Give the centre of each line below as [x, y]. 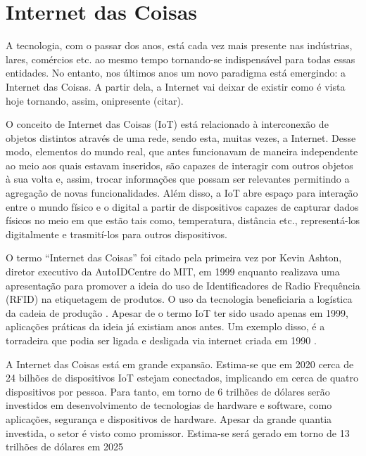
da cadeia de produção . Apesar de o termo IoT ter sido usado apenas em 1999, [177, 312]
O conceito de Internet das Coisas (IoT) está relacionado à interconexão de [167, 124]
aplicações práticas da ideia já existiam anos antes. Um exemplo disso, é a [165, 326]
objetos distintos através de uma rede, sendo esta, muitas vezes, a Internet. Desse [181, 137]
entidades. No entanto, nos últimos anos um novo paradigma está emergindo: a [176, 73]
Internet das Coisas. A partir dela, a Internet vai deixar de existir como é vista [176, 86]
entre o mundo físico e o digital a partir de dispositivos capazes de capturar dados [182, 206]
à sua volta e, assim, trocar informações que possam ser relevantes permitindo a [178, 179]
